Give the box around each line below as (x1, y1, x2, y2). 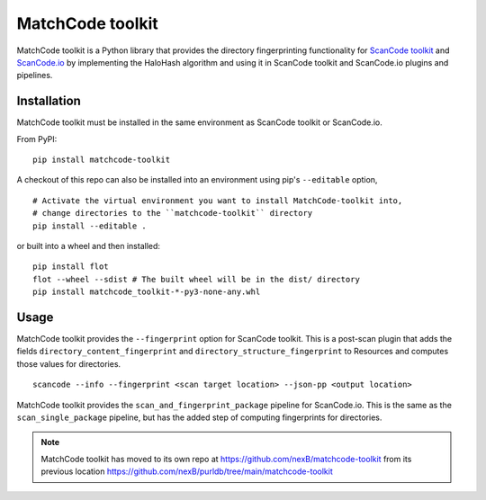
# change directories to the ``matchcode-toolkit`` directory (32, 208, 313, 219)
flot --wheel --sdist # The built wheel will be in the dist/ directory (32, 274, 360, 284)
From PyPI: (16, 133, 58, 144)
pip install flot (32, 262, 109, 272)
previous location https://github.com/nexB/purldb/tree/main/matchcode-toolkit (40, 466, 333, 477)
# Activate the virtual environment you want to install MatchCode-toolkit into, (32, 195, 403, 206)
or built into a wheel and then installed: (16, 240, 161, 251)
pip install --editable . (32, 220, 148, 231)
